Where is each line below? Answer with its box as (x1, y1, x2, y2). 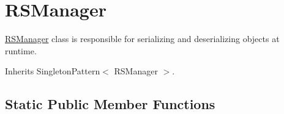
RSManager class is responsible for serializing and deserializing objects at (5, 32, 280, 45)
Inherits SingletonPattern (5, 65, 100, 77)
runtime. (5, 44, 37, 57)
